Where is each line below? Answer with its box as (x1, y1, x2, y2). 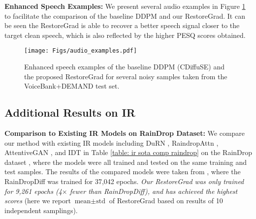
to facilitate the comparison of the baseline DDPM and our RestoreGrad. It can (4, 10, 245, 21)
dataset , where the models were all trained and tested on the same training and (4, 156, 247, 167)
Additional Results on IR (4, 105, 135, 120)
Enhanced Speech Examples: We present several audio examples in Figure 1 (4, 1, 246, 11)
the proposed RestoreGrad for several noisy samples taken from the (24, 71, 227, 81)
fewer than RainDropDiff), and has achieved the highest (69, 186, 238, 196)
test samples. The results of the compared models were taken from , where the (4, 166, 241, 177)
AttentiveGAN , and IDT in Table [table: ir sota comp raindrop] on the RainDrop (4, 147, 253, 157)
